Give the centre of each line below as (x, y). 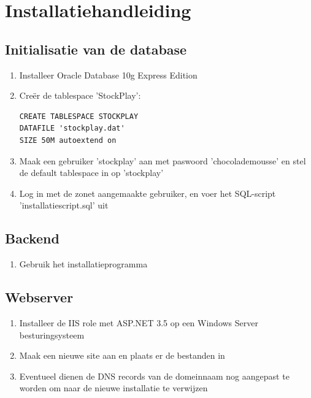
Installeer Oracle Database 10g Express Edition (108, 75)
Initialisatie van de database (96, 49)
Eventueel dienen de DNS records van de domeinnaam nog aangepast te (154, 376)
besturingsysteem (52, 335)
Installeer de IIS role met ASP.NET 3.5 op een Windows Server (139, 322)
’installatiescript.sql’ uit (64, 205)
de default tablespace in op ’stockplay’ (91, 173)
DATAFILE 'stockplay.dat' (72, 128)
